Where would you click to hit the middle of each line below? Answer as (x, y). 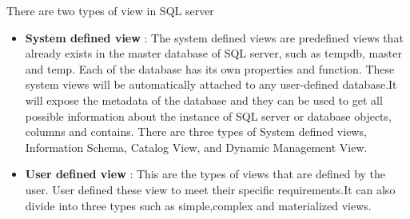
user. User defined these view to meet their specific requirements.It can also (210, 189)
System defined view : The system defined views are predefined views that (214, 37)
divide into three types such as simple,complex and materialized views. (198, 205)
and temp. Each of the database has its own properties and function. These (210, 68)
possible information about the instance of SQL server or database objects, (208, 115)
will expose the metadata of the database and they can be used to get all (204, 100)
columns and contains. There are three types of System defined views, (196, 131)
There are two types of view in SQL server (110, 10)
